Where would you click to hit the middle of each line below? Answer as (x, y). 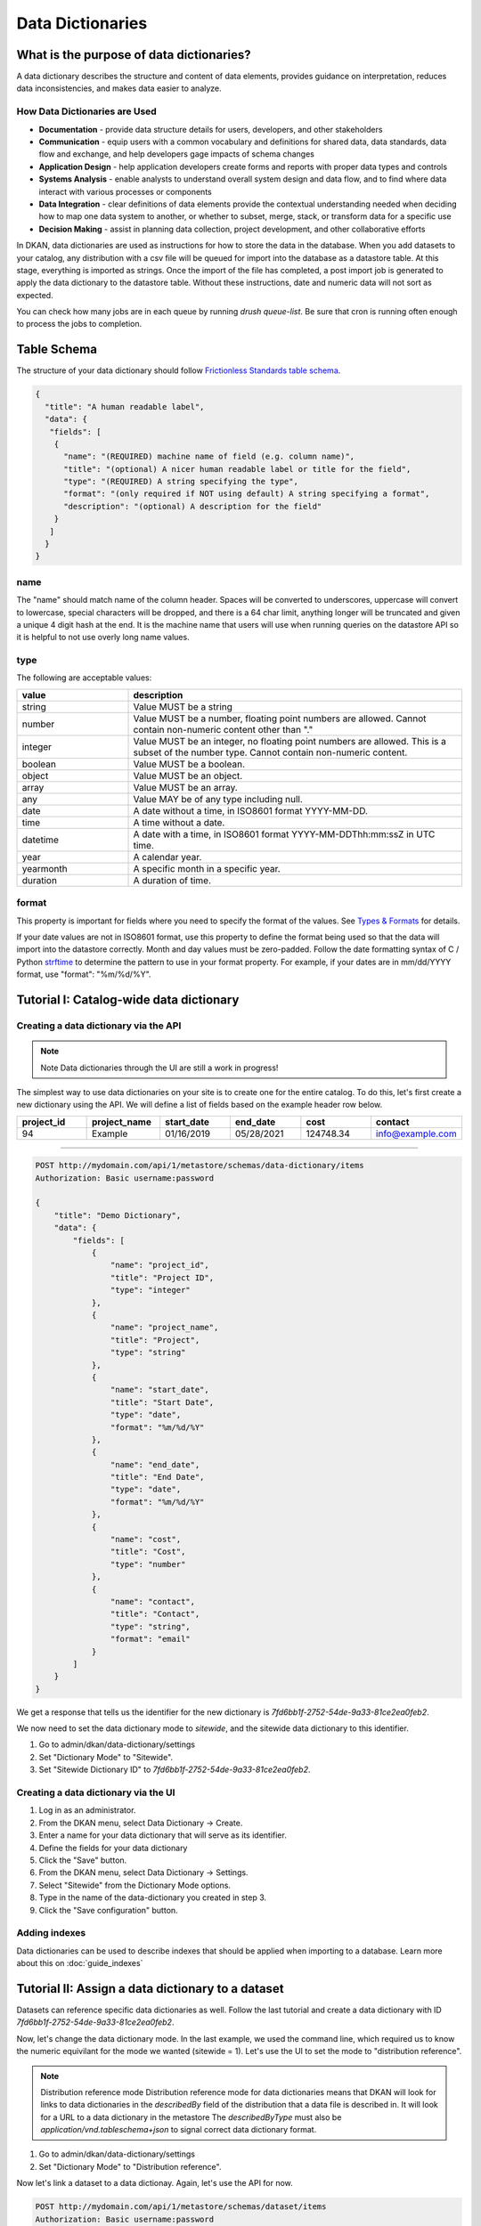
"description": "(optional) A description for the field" (193, 506)
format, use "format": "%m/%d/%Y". (84, 974)
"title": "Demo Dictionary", (118, 1215)
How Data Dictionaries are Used (87, 111)
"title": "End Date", (157, 1477)
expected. (35, 295)
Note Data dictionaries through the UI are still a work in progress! (159, 1068)
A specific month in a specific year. (207, 868)
